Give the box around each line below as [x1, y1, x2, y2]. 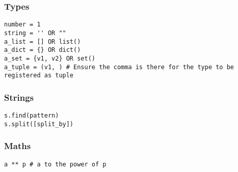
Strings [4, 91, 34, 103]
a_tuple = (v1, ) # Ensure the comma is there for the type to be [4, 63, 234, 71]
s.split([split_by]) [4, 120, 74, 128]
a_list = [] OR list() [4, 38, 81, 45]
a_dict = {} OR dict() [4, 46, 81, 54]
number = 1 [4, 21, 41, 28]
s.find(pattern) [4, 112, 59, 120]
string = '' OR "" [4, 29, 66, 37]
